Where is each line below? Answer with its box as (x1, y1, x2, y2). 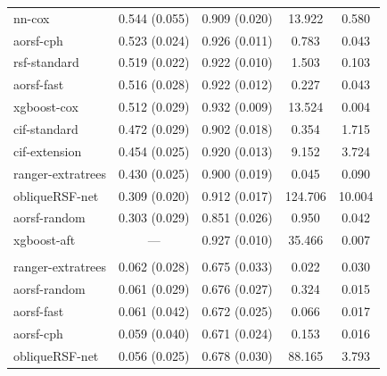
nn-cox (13, 8, 50, 27)
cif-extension (13, 141, 82, 160)
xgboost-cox (13, 97, 78, 116)
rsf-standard (13, 53, 79, 71)
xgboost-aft (13, 230, 76, 249)
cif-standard (13, 119, 78, 138)
